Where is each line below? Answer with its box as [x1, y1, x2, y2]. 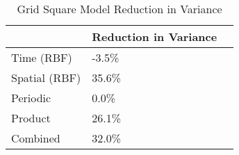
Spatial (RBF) [11, 70, 81, 85]
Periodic [11, 90, 51, 106]
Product [11, 110, 51, 126]
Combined [11, 130, 60, 146]
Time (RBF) [11, 49, 72, 65]
